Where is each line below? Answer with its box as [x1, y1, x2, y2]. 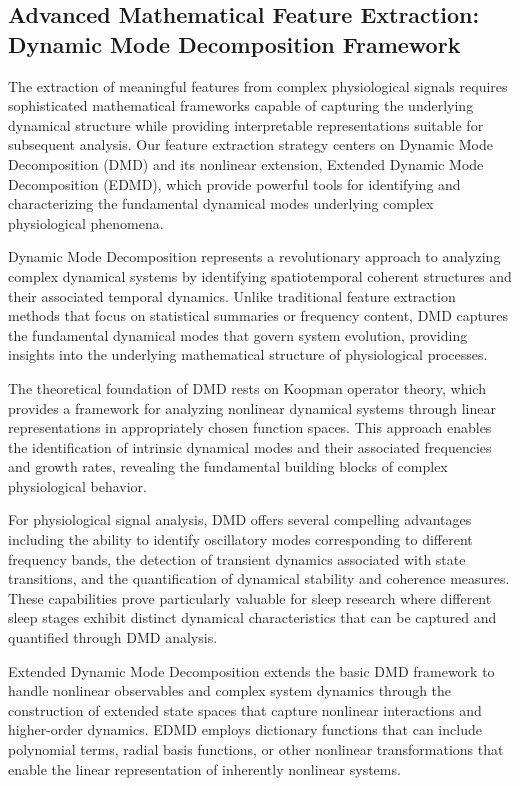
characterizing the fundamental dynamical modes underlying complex [8, 193, 434, 214]
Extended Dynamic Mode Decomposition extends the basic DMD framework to [8, 660, 495, 681]
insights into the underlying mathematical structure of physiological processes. [8, 344, 488, 365]
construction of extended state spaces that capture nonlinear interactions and [8, 699, 482, 720]
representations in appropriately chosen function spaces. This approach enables [8, 417, 492, 438]
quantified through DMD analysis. [8, 627, 218, 648]
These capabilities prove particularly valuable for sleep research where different [8, 587, 492, 608]
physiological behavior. [8, 475, 147, 496]
